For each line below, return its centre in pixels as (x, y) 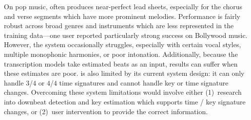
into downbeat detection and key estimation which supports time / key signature (125, 101)
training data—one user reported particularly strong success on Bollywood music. (126, 35)
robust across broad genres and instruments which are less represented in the (119, 26)
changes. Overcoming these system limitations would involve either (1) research (123, 92)
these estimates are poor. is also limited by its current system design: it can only (124, 73)
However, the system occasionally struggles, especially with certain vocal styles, (123, 44)
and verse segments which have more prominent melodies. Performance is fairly (122, 16)
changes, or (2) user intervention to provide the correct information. (106, 111)
